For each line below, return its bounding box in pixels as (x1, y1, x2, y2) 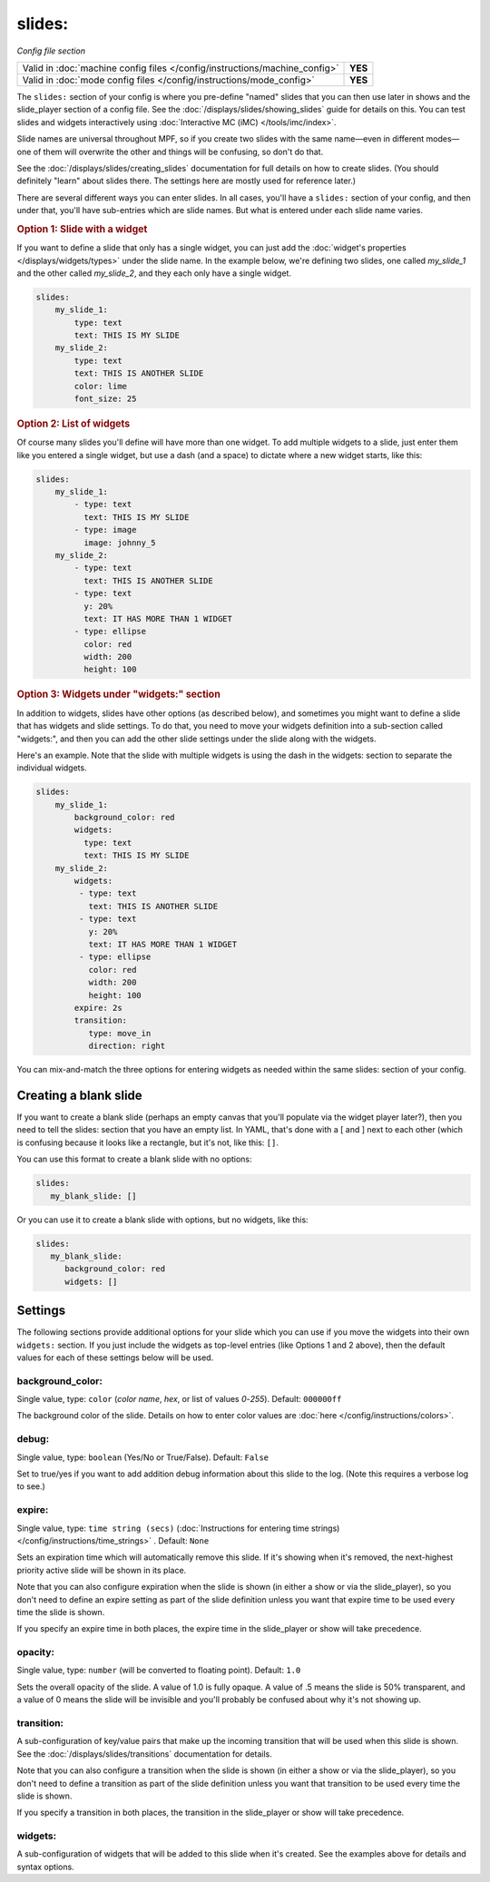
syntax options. (16, 1861, 74, 1872)
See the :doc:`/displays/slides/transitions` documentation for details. (16, 1748, 272, 1759)
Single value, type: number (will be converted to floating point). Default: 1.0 (16, 1665, 301, 1676)
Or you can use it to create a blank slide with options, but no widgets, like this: (16, 1214, 309, 1225)
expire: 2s (73, 1003, 122, 1013)
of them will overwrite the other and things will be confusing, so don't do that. (33, 146, 324, 157)
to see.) (16, 1481, 45, 1492)
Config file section (16, 45, 86, 56)
